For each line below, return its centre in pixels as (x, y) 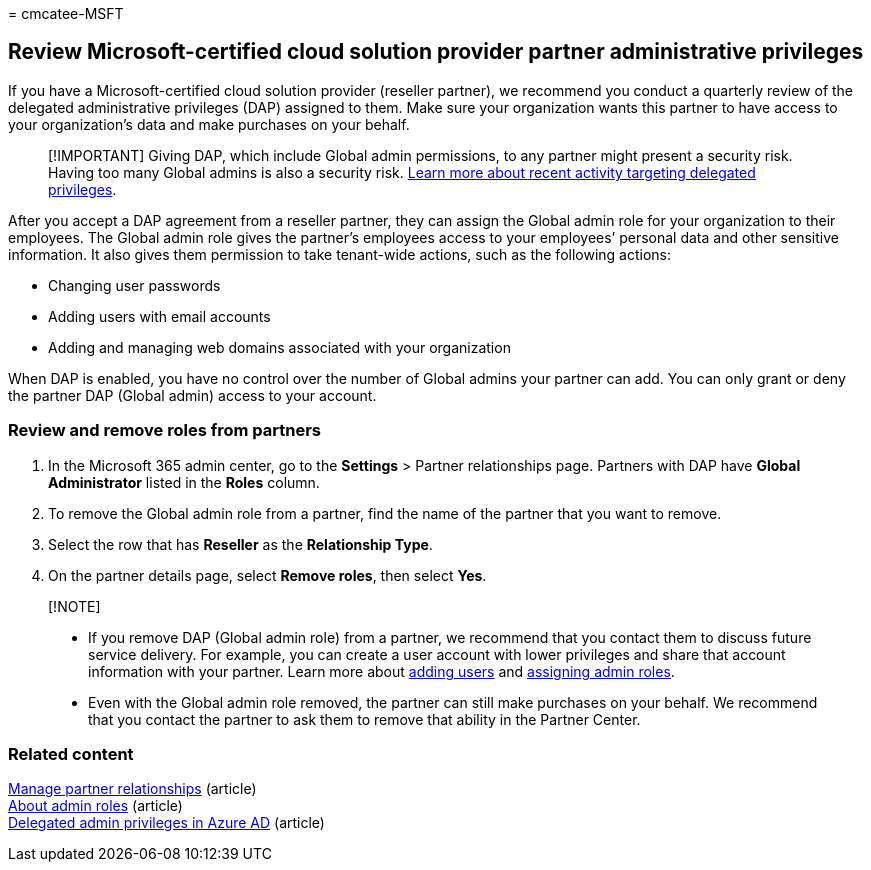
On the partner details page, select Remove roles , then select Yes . (267, 575)
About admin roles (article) (95, 806)
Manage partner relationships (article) (132, 789)
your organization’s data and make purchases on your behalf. (209, 124)
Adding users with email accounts (159, 316)
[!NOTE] (74, 606)
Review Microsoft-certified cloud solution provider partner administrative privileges (436, 52)
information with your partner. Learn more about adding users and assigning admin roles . (381, 671)
